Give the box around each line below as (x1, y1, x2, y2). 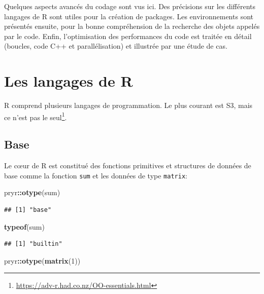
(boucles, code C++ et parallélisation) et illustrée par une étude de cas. (4, 41, 227, 51)
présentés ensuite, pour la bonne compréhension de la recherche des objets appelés (4, 21, 260, 31)
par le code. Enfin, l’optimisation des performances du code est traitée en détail (4, 30, 252, 41)
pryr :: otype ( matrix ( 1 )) (4, 255, 81, 266)
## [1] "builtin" (4, 240, 62, 248)
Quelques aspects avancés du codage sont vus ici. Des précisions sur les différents (4, 1, 256, 11)
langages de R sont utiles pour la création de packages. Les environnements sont (4, 11, 253, 21)
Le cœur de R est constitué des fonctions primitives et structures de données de (4, 160, 251, 171)
